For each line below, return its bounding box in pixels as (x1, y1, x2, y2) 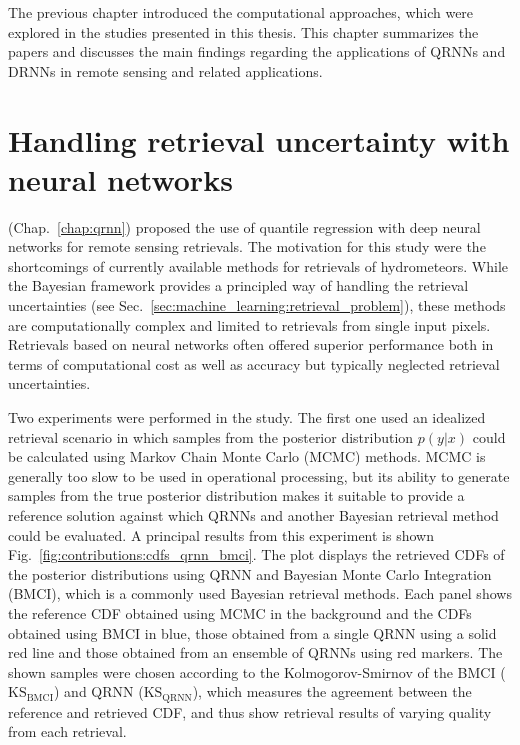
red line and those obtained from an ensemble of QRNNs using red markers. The (8, 642, 503, 663)
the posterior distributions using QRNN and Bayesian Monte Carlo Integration (8, 563, 492, 584)
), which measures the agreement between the (192, 681, 472, 702)
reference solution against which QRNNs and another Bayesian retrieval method (8, 505, 499, 525)
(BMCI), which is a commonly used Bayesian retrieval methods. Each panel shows (8, 583, 512, 604)
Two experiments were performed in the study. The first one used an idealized (8, 407, 486, 428)
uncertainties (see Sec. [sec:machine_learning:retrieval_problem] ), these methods (8, 295, 506, 316)
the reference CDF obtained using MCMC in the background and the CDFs (8, 602, 472, 623)
